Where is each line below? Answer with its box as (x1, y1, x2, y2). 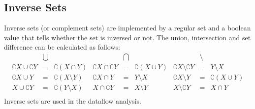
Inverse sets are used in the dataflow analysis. (4, 96, 141, 106)
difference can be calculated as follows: (4, 42, 120, 52)
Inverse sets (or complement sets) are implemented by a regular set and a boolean (4, 23, 251, 33)
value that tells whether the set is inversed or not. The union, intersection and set (4, 32, 251, 42)
